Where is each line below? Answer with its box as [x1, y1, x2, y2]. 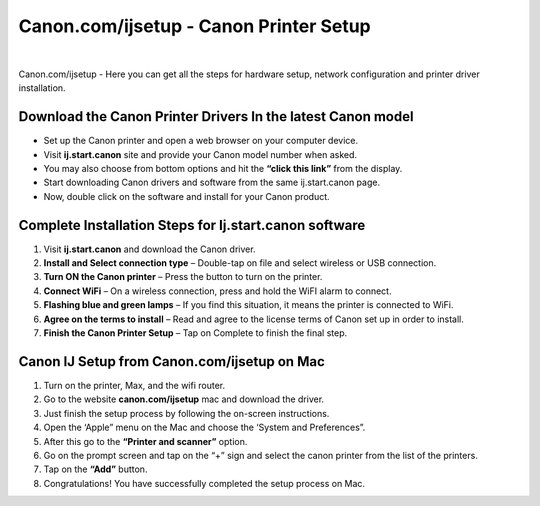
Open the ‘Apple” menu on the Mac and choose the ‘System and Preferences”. [43, 421, 366, 434]
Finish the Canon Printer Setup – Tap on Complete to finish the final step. [43, 327, 348, 339]
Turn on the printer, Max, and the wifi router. [43, 379, 225, 391]
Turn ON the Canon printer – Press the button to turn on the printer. [43, 271, 323, 283]
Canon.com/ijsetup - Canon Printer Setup [18, 15, 372, 37]
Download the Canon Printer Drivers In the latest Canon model [18, 108, 414, 125]
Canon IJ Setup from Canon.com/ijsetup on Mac [18, 353, 325, 370]
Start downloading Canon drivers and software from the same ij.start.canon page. [43, 176, 380, 189]
